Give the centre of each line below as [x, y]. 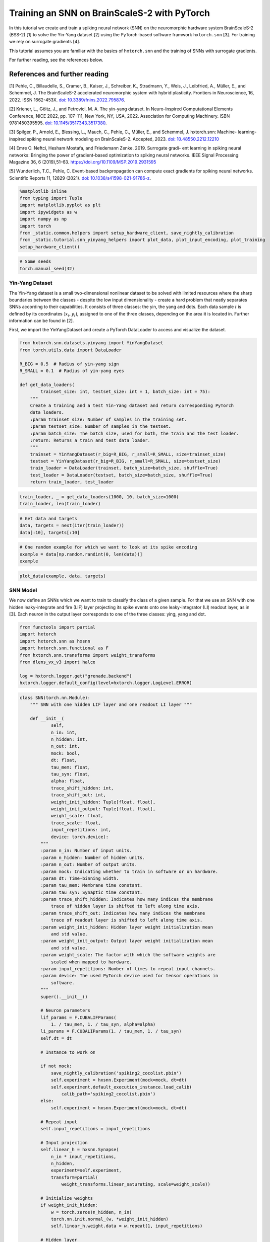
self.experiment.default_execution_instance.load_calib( [121, 1087]
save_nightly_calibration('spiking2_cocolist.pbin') [116, 1073]
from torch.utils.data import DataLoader [71, 350]
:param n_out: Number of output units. [89, 865]
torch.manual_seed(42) [47, 269]
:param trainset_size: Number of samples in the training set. [108, 419]
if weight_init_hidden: [69, 1205]
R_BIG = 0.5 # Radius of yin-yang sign [69, 364]
